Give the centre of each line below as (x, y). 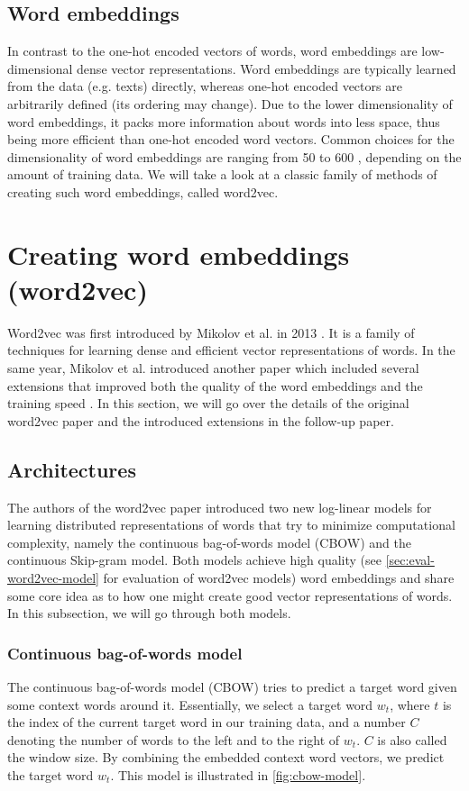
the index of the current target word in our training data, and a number (207, 722)
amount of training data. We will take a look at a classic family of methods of (222, 174)
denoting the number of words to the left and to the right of (174, 739)
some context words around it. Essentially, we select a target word (190, 704)
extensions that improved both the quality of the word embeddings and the (215, 385)
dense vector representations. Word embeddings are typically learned (267, 68)
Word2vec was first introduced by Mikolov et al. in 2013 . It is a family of (211, 332)
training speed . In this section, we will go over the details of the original (208, 403)
